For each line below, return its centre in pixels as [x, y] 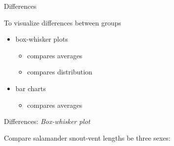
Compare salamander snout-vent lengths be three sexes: [87, 137]
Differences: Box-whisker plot [47, 121]
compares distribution [60, 72]
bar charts [31, 88]
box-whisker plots [42, 39]
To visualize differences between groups [63, 22]
